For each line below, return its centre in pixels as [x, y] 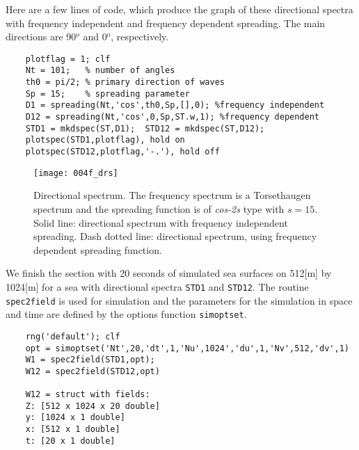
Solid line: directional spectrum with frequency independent [161, 222]
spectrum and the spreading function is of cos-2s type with [159, 208]
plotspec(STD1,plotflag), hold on [105, 140]
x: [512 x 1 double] [73, 429]
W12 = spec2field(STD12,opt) [93, 371]
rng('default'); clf [73, 336]
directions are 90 [41, 37]
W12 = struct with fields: [88, 395]
